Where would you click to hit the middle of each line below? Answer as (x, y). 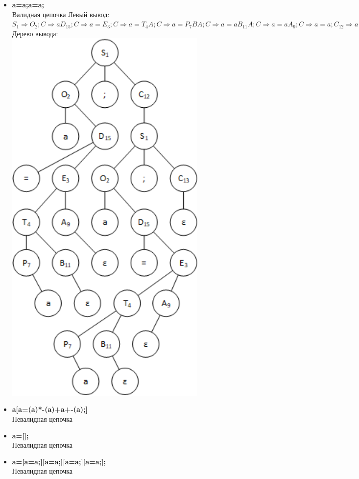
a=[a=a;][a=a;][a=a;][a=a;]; (59, 461)
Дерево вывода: (35, 33)
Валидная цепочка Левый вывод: (61, 14)
